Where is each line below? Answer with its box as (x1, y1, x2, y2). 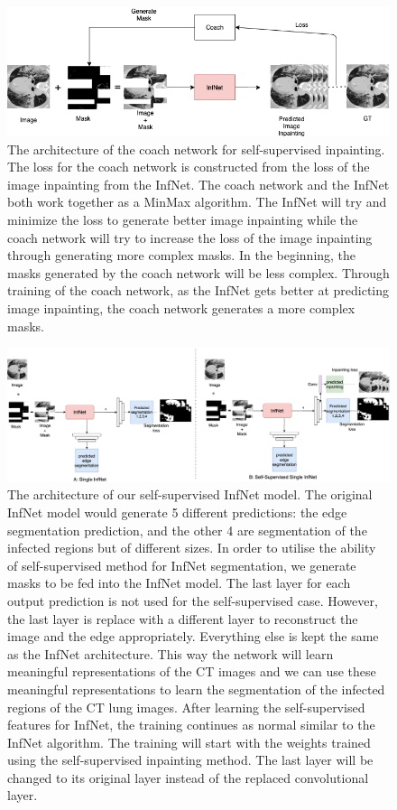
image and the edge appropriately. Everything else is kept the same (7, 627, 379, 646)
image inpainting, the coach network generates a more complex (7, 298, 355, 317)
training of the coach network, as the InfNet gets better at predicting (7, 281, 390, 300)
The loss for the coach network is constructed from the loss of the (7, 157, 370, 176)
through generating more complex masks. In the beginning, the (7, 246, 356, 265)
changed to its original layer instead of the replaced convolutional (7, 768, 369, 787)
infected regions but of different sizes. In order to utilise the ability (7, 538, 376, 557)
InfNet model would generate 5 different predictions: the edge (7, 502, 347, 521)
